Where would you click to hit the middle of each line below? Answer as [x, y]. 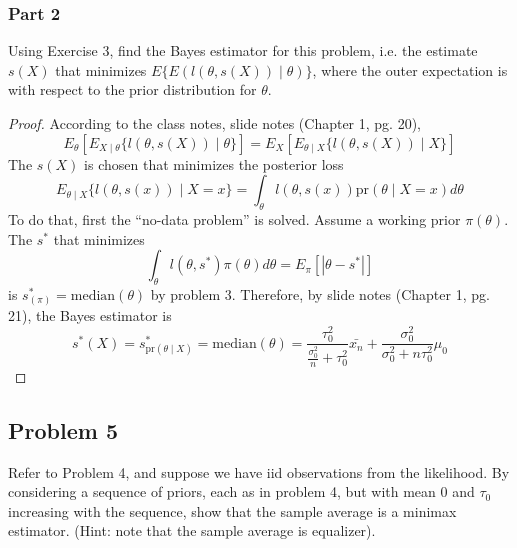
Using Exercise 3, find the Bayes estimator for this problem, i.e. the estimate [243, 50]
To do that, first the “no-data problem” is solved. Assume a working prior [234, 218]
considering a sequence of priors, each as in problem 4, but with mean [222, 491]
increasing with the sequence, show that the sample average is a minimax [232, 510]
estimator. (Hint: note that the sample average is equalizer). [192, 530]
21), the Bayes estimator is [90, 315]
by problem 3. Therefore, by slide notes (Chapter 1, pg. [320, 293]
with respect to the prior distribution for [132, 89]
